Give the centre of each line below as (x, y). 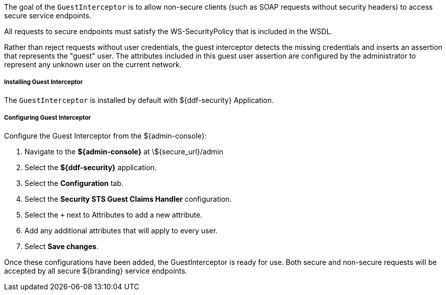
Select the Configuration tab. (74, 183)
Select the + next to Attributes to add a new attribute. (114, 214)
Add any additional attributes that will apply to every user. (121, 230)
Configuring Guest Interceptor (47, 118)
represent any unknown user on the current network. (93, 64)
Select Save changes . (61, 246)
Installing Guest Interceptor (44, 82)
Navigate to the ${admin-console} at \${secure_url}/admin (124, 151)
